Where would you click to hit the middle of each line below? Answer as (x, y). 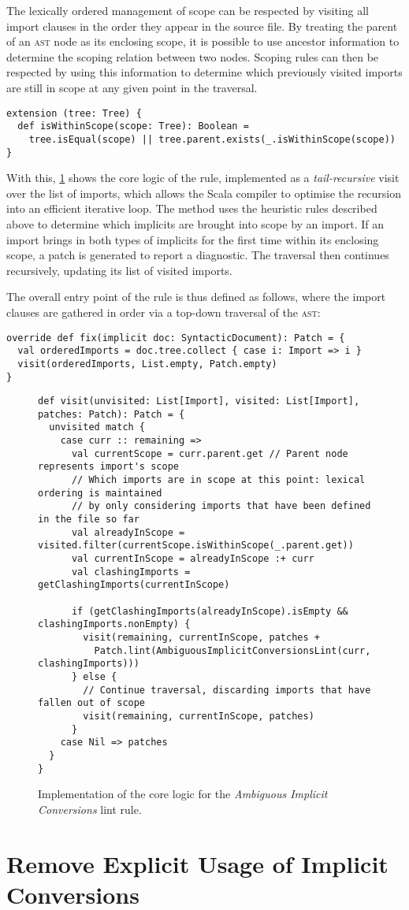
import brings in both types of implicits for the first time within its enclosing (193, 239)
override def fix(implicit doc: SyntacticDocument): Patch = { (176, 338)
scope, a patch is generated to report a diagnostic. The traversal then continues (198, 255)
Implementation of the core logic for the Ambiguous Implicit (183, 794)
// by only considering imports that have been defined (221, 506)
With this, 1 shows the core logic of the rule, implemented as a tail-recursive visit (203, 178)
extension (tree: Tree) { (74, 113)
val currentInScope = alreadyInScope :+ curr (193, 559)
